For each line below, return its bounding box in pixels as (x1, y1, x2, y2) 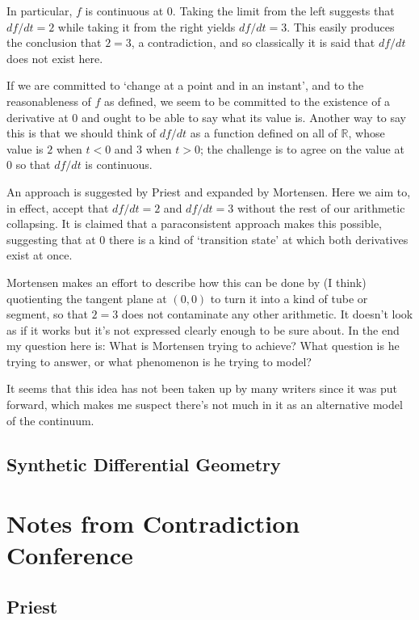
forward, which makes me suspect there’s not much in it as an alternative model (6, 396, 403, 413)
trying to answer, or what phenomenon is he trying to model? (6, 352, 312, 369)
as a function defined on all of (190, 124, 337, 141)
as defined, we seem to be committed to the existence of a (104, 92, 391, 109)
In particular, (6, 2, 73, 19)
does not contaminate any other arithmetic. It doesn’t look (121, 306, 413, 323)
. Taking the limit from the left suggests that (172, 2, 395, 19)
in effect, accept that (6, 199, 109, 216)
